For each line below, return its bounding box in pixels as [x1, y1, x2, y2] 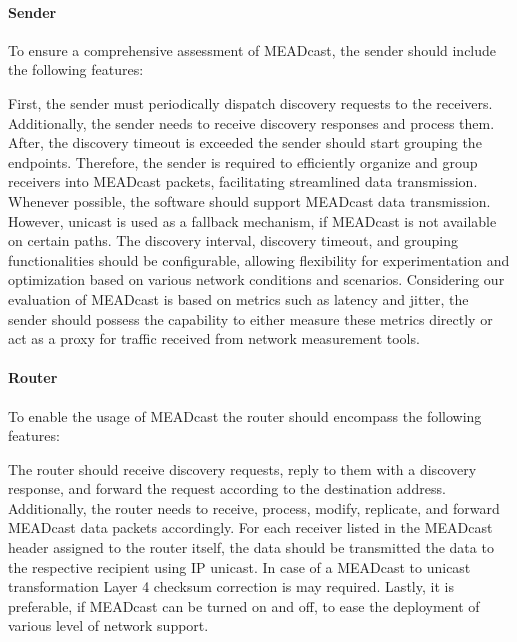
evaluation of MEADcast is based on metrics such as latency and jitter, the [8, 288, 469, 309]
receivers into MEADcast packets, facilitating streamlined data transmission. [8, 171, 478, 192]
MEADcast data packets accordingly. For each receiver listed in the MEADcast [8, 517, 493, 538]
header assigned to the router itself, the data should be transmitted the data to [8, 537, 494, 558]
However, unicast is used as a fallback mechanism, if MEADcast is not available [8, 210, 497, 231]
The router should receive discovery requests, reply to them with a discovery [8, 458, 477, 479]
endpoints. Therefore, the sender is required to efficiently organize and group [8, 151, 478, 172]
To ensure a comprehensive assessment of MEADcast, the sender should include [8, 39, 497, 60]
